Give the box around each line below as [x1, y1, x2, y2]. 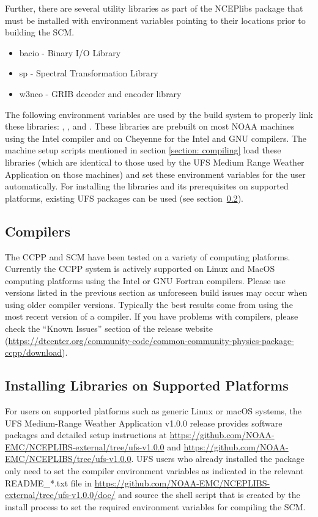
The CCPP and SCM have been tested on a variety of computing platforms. [5, 250, 290, 263]
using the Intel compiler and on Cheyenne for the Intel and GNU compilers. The [5, 131, 307, 144]
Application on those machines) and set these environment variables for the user [5, 167, 306, 180]
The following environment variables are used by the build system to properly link [5, 108, 313, 120]
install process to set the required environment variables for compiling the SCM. [5, 500, 306, 513]
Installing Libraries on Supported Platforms [5, 376, 289, 395]
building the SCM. [5, 26, 75, 38]
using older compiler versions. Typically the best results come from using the [5, 298, 293, 310]
